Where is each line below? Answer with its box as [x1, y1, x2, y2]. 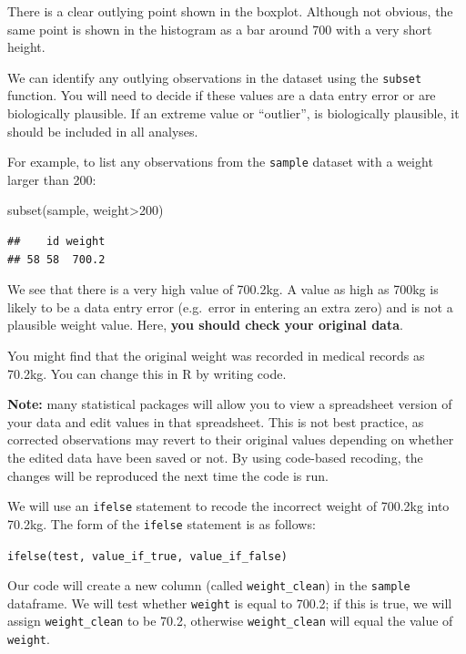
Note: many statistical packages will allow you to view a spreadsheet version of [7, 394, 452, 414]
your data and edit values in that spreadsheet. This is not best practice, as [7, 412, 424, 431]
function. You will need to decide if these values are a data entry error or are [7, 86, 436, 105]
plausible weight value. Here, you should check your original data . [7, 315, 403, 334]
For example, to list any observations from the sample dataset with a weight [7, 152, 433, 171]
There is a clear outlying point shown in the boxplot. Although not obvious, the [7, 2, 453, 20]
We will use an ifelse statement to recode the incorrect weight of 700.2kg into [7, 496, 450, 516]
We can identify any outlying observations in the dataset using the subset [7, 67, 422, 87]
